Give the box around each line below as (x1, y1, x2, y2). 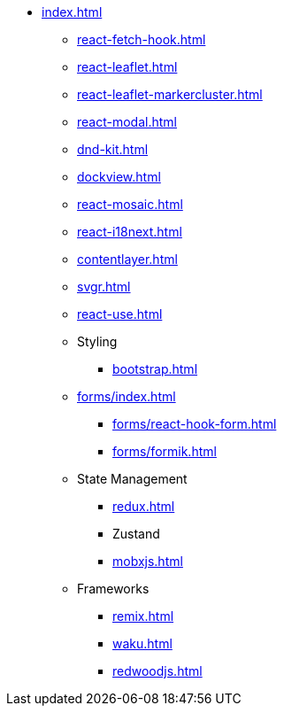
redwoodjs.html (112, 663, 203, 678)
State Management (77, 471, 188, 486)
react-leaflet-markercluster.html (77, 87, 263, 102)
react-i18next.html (77, 224, 182, 239)
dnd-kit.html (77, 142, 149, 157)
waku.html (112, 636, 173, 651)
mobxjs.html (112, 554, 183, 569)
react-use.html (77, 306, 163, 322)
